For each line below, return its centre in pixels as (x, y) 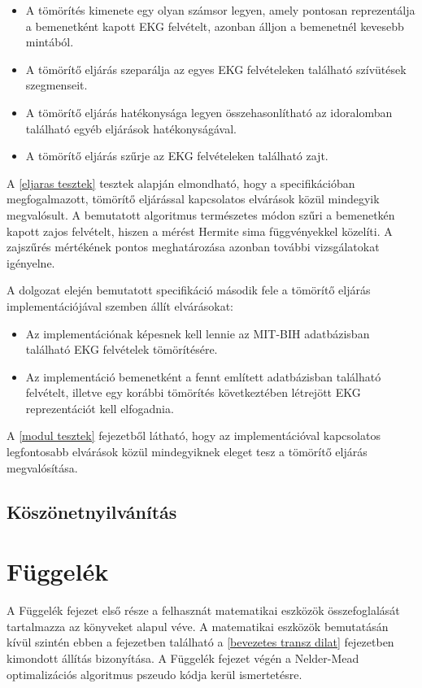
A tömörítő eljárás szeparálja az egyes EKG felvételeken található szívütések (216, 69)
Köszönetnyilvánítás (92, 511)
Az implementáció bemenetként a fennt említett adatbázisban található (203, 376)
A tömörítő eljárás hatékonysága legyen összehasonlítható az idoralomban (209, 112)
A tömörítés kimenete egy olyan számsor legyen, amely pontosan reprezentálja (220, 10)
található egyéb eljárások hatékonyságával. (131, 128)
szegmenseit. (57, 85)
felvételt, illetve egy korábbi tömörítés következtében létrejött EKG (193, 392)
